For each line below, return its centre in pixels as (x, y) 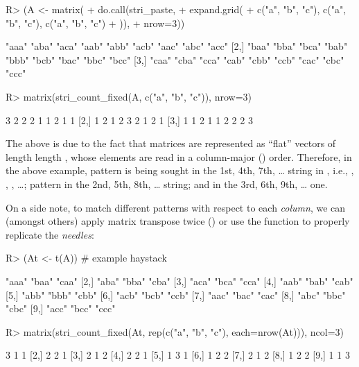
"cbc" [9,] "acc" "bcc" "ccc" (61, 308)
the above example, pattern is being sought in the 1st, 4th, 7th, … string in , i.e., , (180, 170)
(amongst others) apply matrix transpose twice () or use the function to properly (178, 221)
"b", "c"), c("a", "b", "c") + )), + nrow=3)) (95, 23)
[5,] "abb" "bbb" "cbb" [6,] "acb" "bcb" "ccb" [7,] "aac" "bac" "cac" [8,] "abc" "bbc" (176, 295)
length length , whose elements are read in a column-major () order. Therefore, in (179, 156)
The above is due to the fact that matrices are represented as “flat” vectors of (171, 143)
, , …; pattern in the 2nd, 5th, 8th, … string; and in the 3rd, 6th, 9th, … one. (167, 183)
